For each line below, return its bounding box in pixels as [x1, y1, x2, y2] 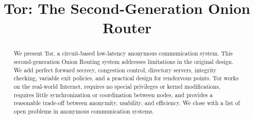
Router [102, 17, 152, 38]
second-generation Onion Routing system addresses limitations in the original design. [13, 58, 234, 66]
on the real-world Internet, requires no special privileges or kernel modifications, [13, 82, 221, 90]
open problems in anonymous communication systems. [13, 107, 154, 115]
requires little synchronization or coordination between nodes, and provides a [13, 90, 213, 99]
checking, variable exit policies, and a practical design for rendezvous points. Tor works [13, 74, 239, 82]
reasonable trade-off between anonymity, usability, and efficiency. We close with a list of [13, 99, 240, 107]
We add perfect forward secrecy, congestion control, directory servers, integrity [13, 65, 217, 74]
